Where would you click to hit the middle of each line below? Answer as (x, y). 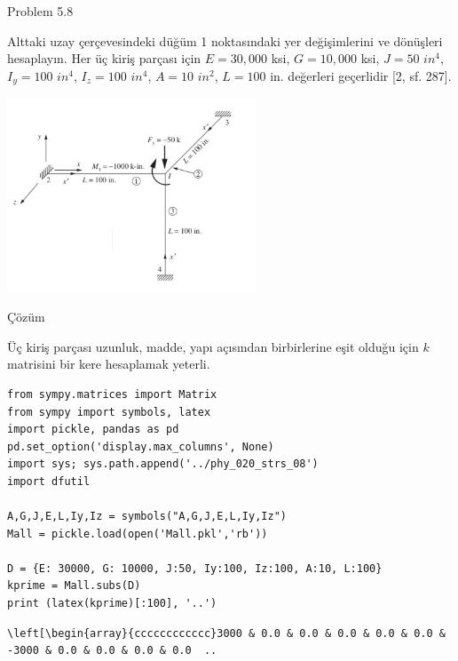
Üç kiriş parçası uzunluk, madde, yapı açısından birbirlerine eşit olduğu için (213, 346)
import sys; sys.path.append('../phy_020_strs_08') (163, 464)
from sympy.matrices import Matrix (112, 394)
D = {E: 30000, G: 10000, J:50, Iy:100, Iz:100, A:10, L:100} (195, 568)
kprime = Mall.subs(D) (74, 586)
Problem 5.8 (40, 11)
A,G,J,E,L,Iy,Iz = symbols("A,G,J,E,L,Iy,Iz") (147, 517)
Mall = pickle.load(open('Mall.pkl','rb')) (138, 534)
